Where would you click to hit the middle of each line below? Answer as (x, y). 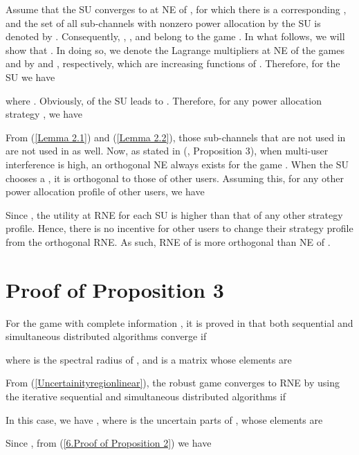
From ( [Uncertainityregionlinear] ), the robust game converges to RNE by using (173, 383)
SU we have (30, 77)
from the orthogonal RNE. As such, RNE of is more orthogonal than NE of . (168, 241)
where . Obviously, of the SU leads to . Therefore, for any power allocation (164, 100)
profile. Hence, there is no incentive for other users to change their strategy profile (179, 228)
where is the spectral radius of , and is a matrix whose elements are (149, 359)
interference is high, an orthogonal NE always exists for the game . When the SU (177, 164)
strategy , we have (44, 114)
